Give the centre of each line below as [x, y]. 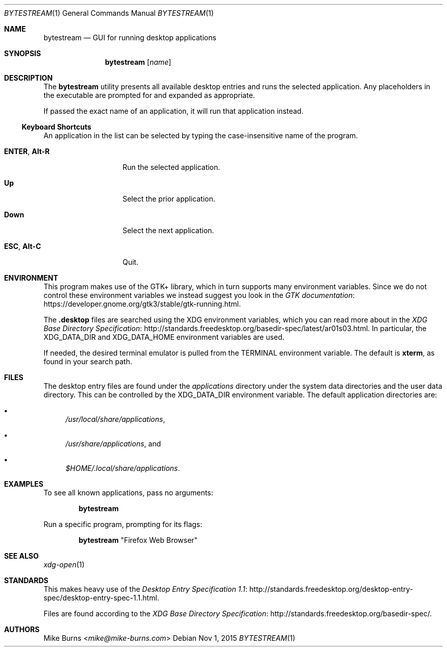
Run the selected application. [171, 167]
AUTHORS [22, 629]
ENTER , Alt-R [27, 151]
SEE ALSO [21, 556]
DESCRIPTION [29, 78]
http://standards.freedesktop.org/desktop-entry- [331, 589]
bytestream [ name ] [138, 62]
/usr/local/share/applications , [115, 419]
